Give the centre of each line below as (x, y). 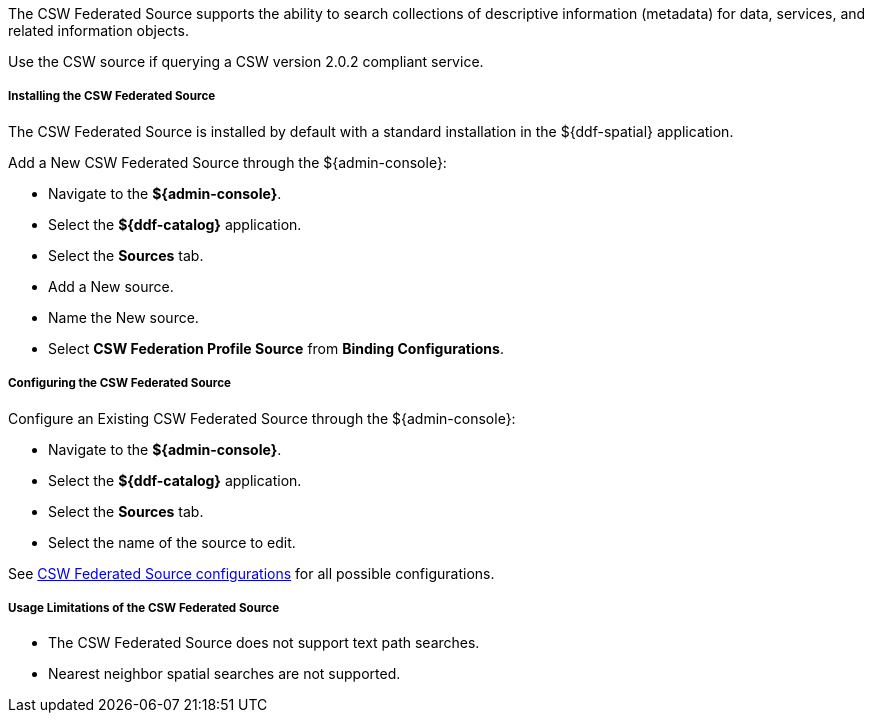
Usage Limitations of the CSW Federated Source (144, 607)
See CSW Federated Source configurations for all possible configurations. (251, 573)
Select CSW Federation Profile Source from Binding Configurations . (276, 348)
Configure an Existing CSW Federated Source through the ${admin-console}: (262, 418)
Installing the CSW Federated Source (112, 96)
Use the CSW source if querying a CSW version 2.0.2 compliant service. (246, 61)
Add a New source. (111, 286)
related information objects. (98, 30)
